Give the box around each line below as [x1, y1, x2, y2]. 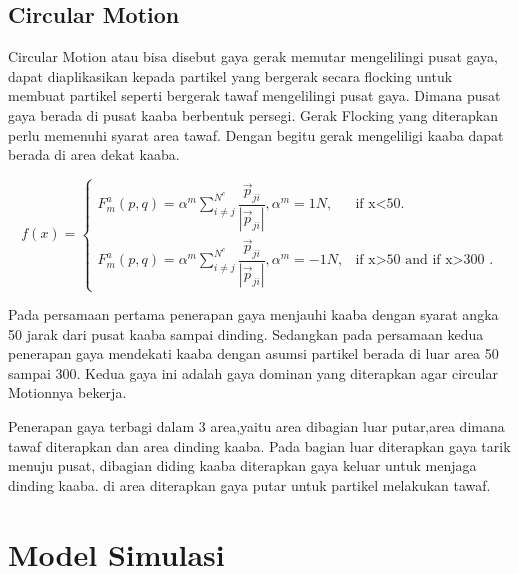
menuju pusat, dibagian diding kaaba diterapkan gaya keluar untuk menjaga [8, 455, 477, 476]
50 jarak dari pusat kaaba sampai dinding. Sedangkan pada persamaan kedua [8, 323, 484, 344]
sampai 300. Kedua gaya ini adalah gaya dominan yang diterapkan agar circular [8, 362, 498, 383]
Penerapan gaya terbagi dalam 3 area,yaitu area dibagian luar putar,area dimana [8, 416, 505, 437]
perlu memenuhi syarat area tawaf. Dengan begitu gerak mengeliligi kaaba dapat [8, 124, 504, 145]
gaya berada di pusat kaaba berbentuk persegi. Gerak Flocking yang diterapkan [8, 104, 498, 125]
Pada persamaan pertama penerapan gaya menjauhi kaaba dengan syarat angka [8, 304, 499, 325]
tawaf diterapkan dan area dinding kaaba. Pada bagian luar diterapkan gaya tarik [8, 435, 511, 456]
